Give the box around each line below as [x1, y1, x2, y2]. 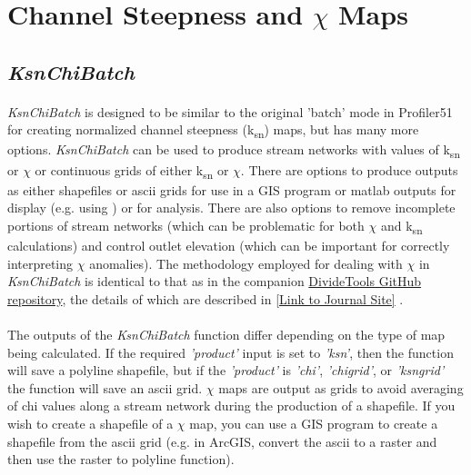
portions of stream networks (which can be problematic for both [7, 215, 365, 234]
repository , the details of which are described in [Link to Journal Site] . [7, 289, 404, 308]
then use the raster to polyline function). [7, 450, 235, 469]
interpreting [7, 253, 74, 272]
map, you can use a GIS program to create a [189, 413, 438, 432]
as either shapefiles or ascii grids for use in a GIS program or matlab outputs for [7, 180, 456, 199]
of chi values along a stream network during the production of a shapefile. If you [7, 396, 456, 415]
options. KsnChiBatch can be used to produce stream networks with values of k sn [7, 140, 460, 162]
